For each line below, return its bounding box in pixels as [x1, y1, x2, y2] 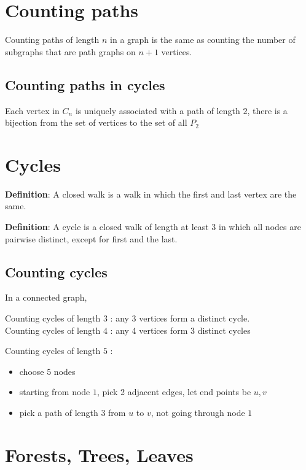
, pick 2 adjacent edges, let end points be [96, 385, 251, 398]
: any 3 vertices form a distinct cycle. [110, 312, 250, 324]
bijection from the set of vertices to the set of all [5, 116, 187, 129]
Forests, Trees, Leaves [5, 442, 194, 467]
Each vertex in [5, 104, 60, 117]
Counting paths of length [5, 33, 100, 46]
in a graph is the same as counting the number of [110, 33, 296, 46]
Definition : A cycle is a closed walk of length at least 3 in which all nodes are [5, 220, 301, 233]
